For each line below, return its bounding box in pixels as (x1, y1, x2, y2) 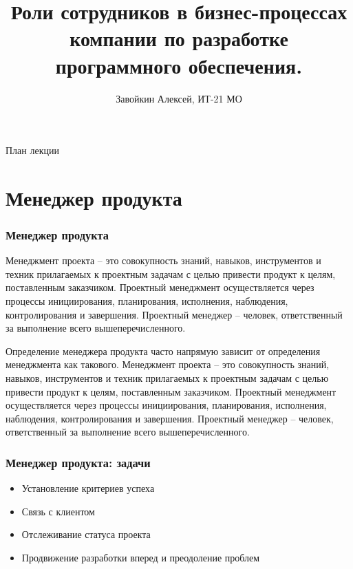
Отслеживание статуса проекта (21, 527, 151, 541)
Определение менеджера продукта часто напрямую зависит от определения (6, 343, 321, 358)
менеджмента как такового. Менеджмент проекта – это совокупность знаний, (6, 357, 330, 372)
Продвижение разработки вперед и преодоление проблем (21, 550, 260, 564)
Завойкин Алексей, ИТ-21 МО (116, 91, 242, 105)
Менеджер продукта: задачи (6, 453, 151, 471)
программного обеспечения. (55, 51, 303, 79)
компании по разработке (69, 24, 288, 52)
